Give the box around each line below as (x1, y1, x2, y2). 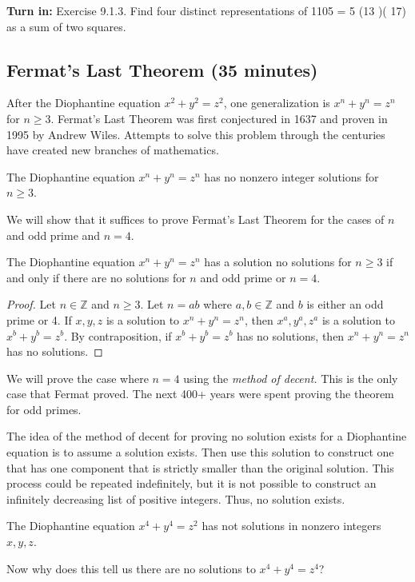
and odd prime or (200, 269, 286, 285)
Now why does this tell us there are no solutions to (6, 560, 256, 576)
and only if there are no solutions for (6, 269, 186, 285)
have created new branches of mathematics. (6, 142, 219, 158)
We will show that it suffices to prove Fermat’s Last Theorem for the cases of (6, 210, 385, 227)
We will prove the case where (6, 369, 149, 386)
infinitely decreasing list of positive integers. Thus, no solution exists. (6, 490, 345, 507)
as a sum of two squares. (6, 18, 126, 34)
